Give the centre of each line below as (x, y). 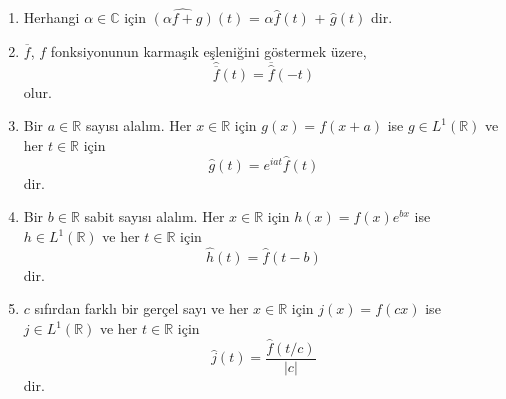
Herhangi (51, 17)
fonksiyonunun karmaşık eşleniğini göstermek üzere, (208, 50)
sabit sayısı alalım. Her (154, 216)
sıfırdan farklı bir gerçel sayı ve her (141, 308)
